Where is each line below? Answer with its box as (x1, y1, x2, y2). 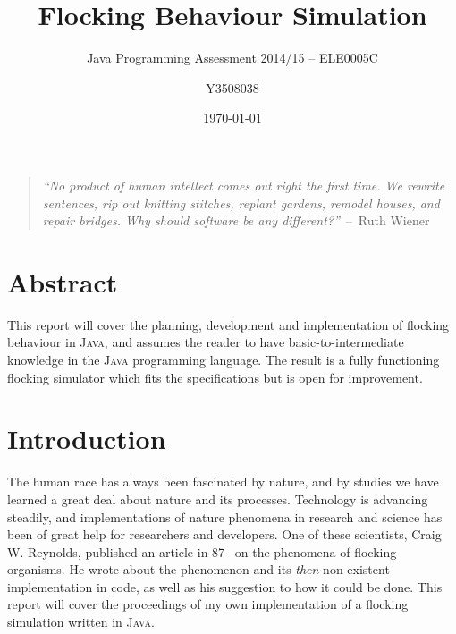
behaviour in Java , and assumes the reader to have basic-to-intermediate (7, 333, 404, 351)
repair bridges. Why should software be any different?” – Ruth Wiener (42, 211, 430, 230)
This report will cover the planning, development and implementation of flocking (7, 315, 450, 334)
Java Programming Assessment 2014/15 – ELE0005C (87, 48, 378, 67)
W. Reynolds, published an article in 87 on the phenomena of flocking (7, 542, 397, 561)
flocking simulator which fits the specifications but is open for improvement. (7, 368, 423, 386)
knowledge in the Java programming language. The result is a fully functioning (7, 351, 440, 368)
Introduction (7, 420, 166, 457)
